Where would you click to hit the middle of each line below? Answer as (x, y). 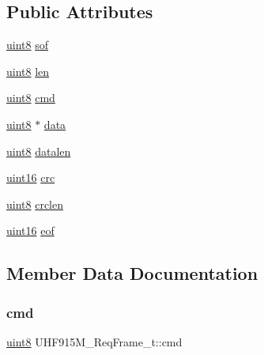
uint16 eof (30, 230)
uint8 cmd (31, 98)
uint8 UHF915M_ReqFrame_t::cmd (94, 341)
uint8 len (28, 71)
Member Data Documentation (132, 273)
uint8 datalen (39, 151)
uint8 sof (27, 45)
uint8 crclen (35, 204)
